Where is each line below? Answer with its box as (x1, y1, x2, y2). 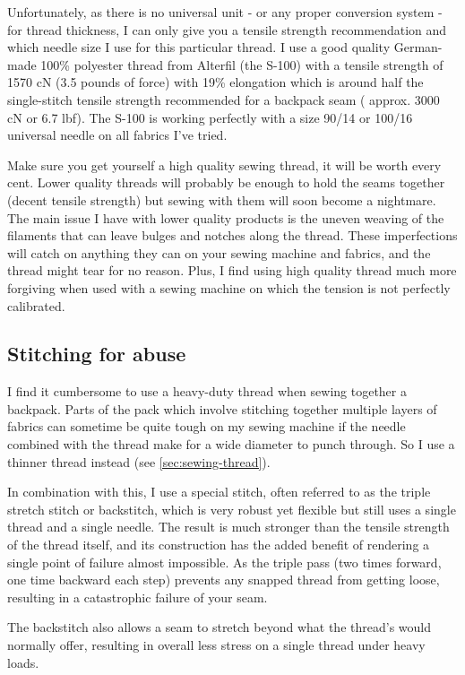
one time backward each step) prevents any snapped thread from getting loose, (7, 570, 440, 589)
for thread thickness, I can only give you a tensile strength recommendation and (7, 20, 447, 39)
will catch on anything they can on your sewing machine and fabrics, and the (7, 243, 431, 262)
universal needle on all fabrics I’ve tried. (7, 125, 228, 144)
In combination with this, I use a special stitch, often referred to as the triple (7, 482, 431, 501)
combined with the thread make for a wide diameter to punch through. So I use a (7, 435, 455, 454)
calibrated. (7, 296, 65, 315)
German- (393, 38, 443, 56)
